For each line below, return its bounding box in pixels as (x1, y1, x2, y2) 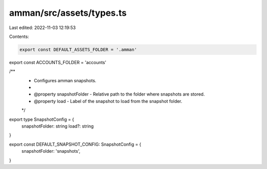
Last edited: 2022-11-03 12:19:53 (9, 25, 76, 31)
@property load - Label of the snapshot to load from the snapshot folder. (34, 98, 182, 104)
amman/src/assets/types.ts (9, 7, 127, 18)
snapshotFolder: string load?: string (21, 123, 94, 129)
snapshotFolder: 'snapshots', (21, 148, 81, 154)
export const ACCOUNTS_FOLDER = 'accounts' (9, 59, 106, 65)
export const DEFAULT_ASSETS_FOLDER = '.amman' (19, 47, 137, 52)
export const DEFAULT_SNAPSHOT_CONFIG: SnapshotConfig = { (9, 141, 141, 147)
